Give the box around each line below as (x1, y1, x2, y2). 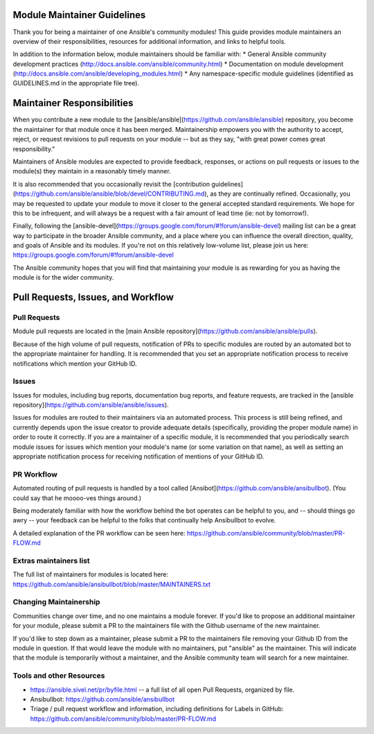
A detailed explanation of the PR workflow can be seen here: (12, 529, 186, 537)
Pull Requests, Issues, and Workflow (12, 291, 175, 303)
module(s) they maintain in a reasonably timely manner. (12, 167, 171, 176)
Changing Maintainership (12, 597, 100, 607)
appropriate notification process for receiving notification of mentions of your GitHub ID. (12, 452, 265, 461)
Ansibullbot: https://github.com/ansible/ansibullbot (30, 694, 175, 703)
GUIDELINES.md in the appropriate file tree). (12, 79, 140, 87)
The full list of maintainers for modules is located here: (12, 570, 169, 579)
